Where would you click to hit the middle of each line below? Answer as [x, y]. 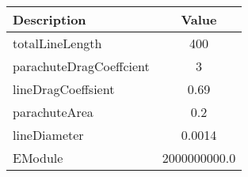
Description [50, 19]
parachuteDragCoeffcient [81, 66]
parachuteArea [53, 112]
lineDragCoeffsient [64, 89]
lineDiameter [48, 135]
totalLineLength [57, 43]
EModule [38, 158]
